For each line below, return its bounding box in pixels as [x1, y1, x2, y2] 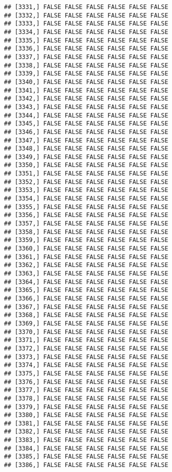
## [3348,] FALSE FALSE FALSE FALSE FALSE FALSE [4, 145, 169, 152]
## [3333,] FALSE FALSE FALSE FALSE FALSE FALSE [4, 20, 169, 27]
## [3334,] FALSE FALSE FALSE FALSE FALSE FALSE [4, 28, 169, 35]
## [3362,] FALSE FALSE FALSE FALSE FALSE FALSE [4, 261, 169, 269]
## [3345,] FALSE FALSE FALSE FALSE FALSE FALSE [4, 120, 169, 127]
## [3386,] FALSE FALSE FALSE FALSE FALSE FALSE [4, 461, 169, 469]
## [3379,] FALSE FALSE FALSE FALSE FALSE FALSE [4, 403, 169, 410]
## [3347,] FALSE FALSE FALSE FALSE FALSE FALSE [4, 136, 169, 144]
